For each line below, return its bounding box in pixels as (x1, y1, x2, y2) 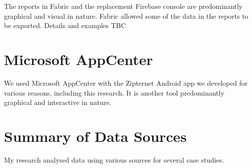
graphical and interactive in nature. (4, 97, 111, 107)
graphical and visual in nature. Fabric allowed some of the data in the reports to (4, 10, 249, 21)
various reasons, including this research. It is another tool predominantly (4, 87, 224, 98)
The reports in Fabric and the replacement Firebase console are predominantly (4, 1, 243, 11)
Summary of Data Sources (4, 126, 187, 146)
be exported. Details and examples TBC (4, 20, 126, 31)
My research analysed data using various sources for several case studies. (4, 154, 224, 165)
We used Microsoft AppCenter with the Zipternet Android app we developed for (4, 77, 248, 88)
